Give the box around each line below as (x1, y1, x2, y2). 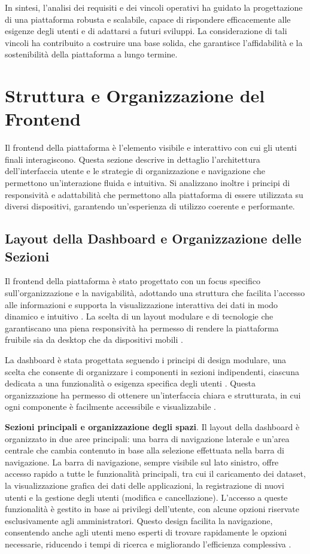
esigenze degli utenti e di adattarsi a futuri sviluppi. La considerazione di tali (5, 25, 287, 37)
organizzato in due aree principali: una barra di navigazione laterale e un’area (5, 432, 290, 445)
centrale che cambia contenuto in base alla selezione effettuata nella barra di (5, 444, 284, 456)
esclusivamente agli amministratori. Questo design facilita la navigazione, (5, 514, 273, 526)
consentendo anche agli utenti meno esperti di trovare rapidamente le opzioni (5, 526, 287, 538)
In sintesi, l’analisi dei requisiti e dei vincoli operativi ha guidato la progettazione (5, 1, 303, 13)
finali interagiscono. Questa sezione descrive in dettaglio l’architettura (5, 153, 260, 165)
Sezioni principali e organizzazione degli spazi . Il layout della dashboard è (5, 420, 300, 433)
